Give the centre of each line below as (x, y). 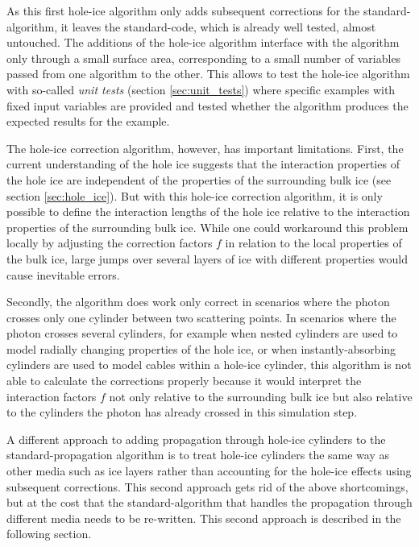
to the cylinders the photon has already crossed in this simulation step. (182, 412)
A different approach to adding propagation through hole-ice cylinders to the (196, 439)
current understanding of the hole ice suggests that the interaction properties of (203, 164)
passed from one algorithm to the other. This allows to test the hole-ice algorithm (208, 74)
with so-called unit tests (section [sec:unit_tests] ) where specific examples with (201, 89)
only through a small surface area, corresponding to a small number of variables (204, 58)
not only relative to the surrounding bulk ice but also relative (261, 396)
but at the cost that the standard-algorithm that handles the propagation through (209, 502)
